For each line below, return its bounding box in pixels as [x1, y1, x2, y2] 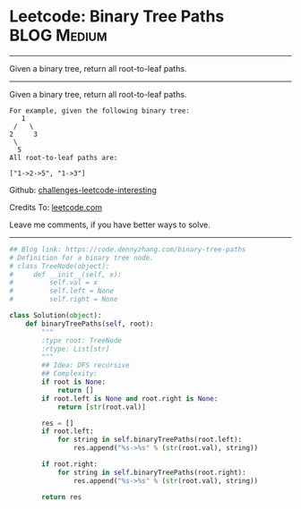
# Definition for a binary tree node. [9, 253, 154, 262]
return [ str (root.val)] [56, 403, 146, 411]
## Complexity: [41, 369, 99, 378]
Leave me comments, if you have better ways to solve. [9, 219, 211, 230]
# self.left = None [9, 286, 115, 296]
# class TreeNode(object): [9, 261, 110, 270]
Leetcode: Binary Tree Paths [9, 6, 225, 27]
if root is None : [41, 378, 106, 386]
